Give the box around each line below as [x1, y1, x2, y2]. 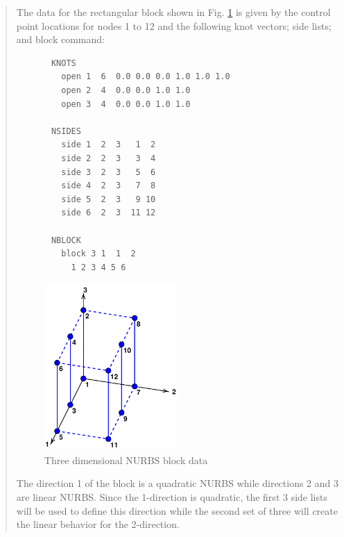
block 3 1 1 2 [61, 249, 136, 259]
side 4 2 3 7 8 [61, 181, 156, 191]
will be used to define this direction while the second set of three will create [16, 503, 338, 518]
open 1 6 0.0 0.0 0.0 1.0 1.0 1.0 [61, 72, 230, 82]
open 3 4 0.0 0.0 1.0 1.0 [61, 99, 191, 109]
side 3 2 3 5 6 [61, 167, 156, 177]
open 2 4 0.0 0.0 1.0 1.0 [61, 85, 191, 95]
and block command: [16, 32, 105, 47]
